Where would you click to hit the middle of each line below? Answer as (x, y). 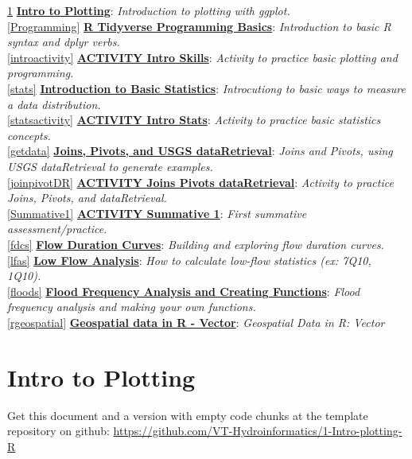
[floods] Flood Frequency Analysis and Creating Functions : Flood (184, 291)
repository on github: (58, 431)
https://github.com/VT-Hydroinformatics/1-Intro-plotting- (258, 431)
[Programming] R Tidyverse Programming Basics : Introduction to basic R (199, 26)
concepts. (29, 135)
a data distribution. (54, 104)
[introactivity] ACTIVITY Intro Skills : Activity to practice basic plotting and (202, 57)
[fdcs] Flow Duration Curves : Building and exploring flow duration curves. (196, 244)
